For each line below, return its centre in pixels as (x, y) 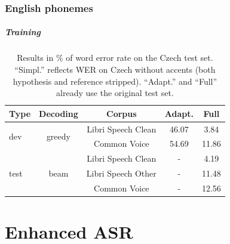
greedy (58, 136)
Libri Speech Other (121, 173)
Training (23, 32)
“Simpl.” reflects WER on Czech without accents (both (115, 69)
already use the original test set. (115, 93)
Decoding (59, 113)
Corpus (122, 113)
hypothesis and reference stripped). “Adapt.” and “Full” (115, 81)
